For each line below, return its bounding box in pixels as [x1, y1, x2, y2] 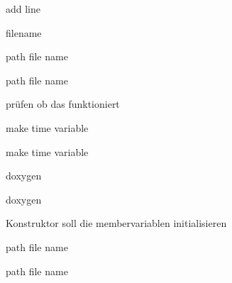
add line [6, 1, 41, 16]
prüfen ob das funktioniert [6, 96, 120, 111]
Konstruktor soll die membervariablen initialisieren [6, 216, 227, 231]
